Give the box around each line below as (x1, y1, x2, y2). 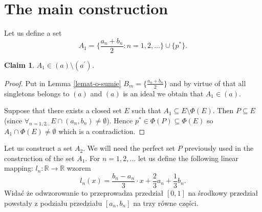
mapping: (4, 163, 33, 173)
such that (132, 105, 161, 116)
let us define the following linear (138, 152, 239, 163)
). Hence (106, 115, 133, 125)
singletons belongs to (4, 88, 70, 98)
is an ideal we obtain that (123, 88, 204, 98)
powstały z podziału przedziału (4, 197, 102, 208)
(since (4, 115, 23, 125)
